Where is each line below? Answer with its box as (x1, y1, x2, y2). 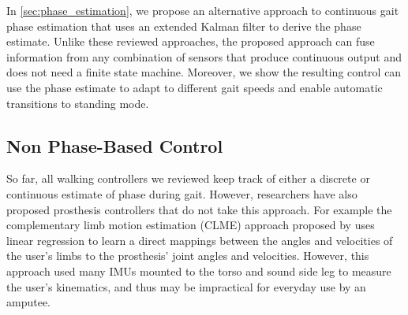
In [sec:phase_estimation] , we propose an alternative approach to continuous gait (6, 2, 399, 18)
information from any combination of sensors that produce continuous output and (6, 48, 402, 65)
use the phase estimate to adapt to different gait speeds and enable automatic (6, 79, 383, 95)
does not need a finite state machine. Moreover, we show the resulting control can (6, 64, 402, 80)
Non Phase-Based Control (6, 133, 223, 157)
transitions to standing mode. (6, 94, 149, 111)
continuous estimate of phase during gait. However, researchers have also (6, 185, 357, 202)
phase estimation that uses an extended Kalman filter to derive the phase (6, 17, 361, 34)
